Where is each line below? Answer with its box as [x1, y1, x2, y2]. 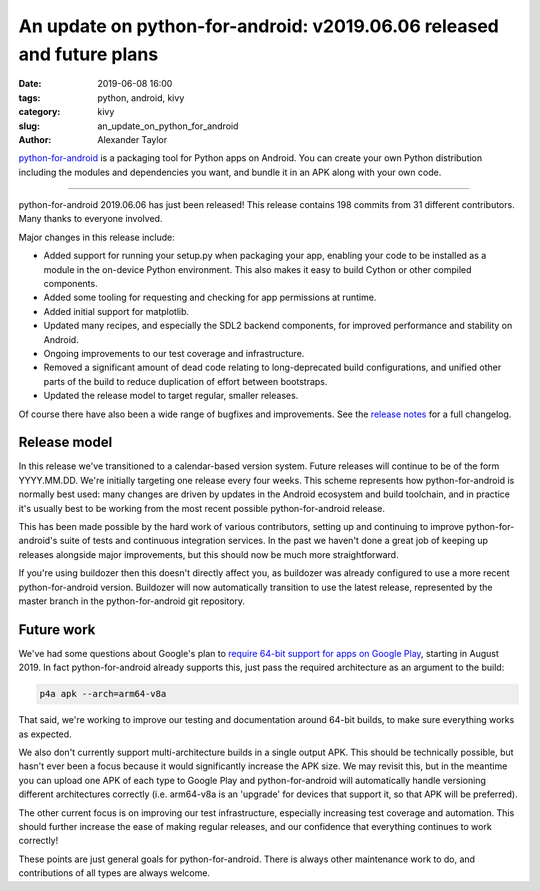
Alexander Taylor [97, 133, 168, 145]
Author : [18, 133, 52, 145]
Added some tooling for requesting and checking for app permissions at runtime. [43, 291, 377, 304]
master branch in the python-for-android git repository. [18, 595, 245, 607]
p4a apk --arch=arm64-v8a [39, 688, 167, 700]
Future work [18, 621, 96, 638]
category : [18, 106, 61, 118]
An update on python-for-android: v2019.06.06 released [18, 15, 499, 37]
